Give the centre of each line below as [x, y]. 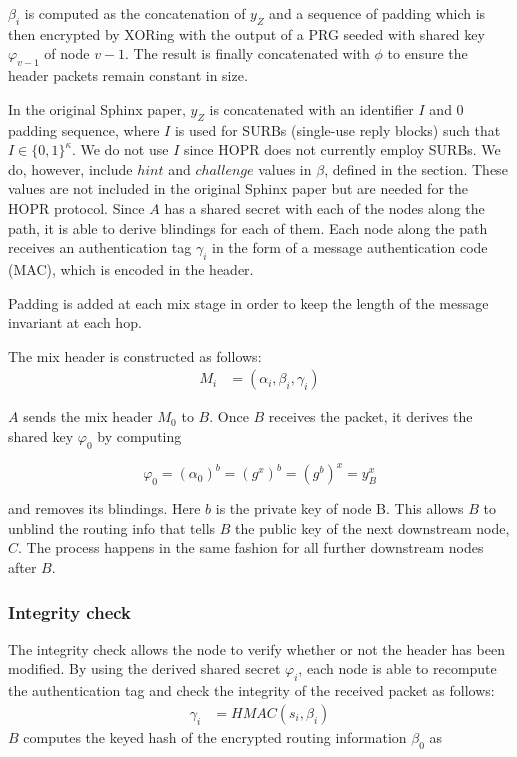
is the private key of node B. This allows [339, 508]
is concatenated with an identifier [311, 108]
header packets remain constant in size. [128, 75]
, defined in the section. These [416, 168]
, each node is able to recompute [397, 668]
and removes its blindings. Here [104, 508]
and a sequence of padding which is [377, 13]
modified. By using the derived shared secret [144, 668]
